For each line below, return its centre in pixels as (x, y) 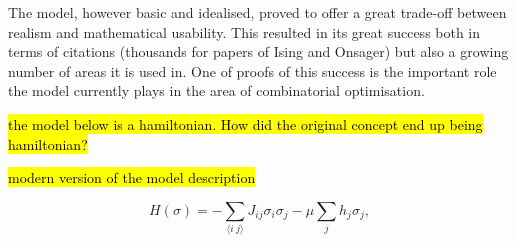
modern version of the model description (132, 177)
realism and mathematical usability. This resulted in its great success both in (244, 31)
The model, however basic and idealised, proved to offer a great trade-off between (257, 12)
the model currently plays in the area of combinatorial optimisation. (216, 90)
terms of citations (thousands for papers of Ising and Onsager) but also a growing (258, 51)
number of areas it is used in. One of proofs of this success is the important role (252, 70)
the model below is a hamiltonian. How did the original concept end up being (245, 123)
